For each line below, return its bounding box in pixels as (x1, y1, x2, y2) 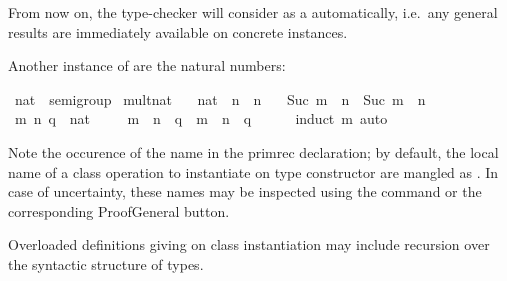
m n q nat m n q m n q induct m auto (14, 108, 388, 129)
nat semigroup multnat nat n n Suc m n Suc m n (14, 88, 426, 109)
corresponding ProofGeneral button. (8, 200, 230, 221)
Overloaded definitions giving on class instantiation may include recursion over (8, 234, 490, 255)
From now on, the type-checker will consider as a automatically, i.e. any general (8, 2, 498, 22)
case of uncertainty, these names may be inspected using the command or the (8, 181, 482, 202)
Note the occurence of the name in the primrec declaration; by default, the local (8, 141, 499, 162)
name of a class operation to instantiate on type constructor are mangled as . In (8, 161, 499, 182)
